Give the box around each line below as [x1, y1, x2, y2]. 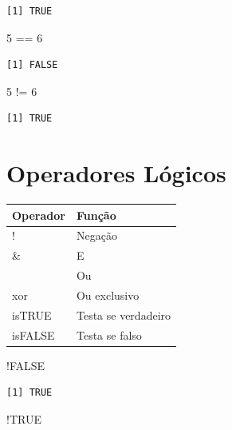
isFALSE [12, 326, 55, 343]
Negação [76, 227, 117, 244]
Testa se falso [76, 326, 142, 343]
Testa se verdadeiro [76, 306, 171, 323]
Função [76, 206, 116, 223]
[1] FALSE [6, 59, 58, 71]
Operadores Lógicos [6, 157, 226, 189]
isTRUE [12, 306, 52, 323]
